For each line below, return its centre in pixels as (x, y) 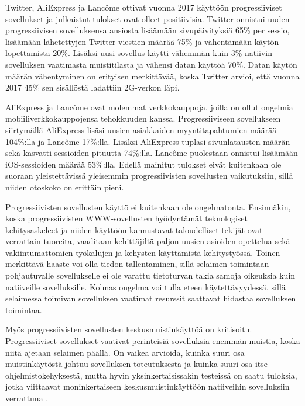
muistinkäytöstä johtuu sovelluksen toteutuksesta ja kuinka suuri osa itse (136, 364)
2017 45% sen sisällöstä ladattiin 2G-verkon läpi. (92, 87)
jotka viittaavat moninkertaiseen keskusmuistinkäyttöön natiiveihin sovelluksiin (148, 386)
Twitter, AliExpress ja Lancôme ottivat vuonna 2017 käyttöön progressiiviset (144, 7)
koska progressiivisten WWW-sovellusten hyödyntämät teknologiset (127, 218)
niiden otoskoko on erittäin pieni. (65, 187)
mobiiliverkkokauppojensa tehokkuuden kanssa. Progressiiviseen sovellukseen (143, 118)
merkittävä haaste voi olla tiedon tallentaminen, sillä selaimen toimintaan (137, 264)
